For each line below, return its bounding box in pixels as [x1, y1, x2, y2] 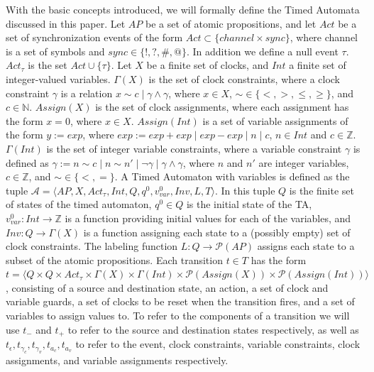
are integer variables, [258, 155, 349, 170]
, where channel [290, 30, 358, 45]
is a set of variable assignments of [202, 113, 348, 128]
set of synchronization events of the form [6, 30, 183, 45]
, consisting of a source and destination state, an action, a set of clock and [6, 280, 329, 295]
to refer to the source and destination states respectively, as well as [67, 322, 359, 337]
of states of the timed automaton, [6, 197, 152, 212]
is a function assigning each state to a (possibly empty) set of [83, 224, 351, 239]
